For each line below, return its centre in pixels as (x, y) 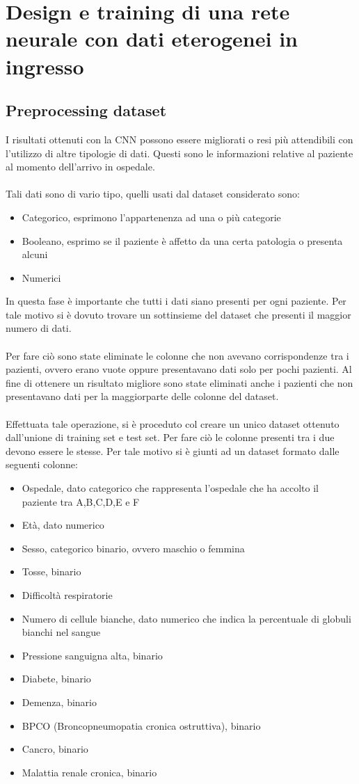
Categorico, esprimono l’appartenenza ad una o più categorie (151, 217)
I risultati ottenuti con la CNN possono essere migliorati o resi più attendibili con (179, 139)
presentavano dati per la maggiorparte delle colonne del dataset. (142, 396)
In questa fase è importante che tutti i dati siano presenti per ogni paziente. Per (176, 301)
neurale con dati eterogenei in (152, 39)
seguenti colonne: (42, 464)
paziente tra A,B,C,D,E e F (81, 501)
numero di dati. (39, 328)
